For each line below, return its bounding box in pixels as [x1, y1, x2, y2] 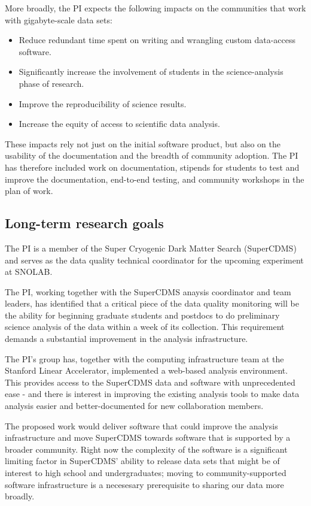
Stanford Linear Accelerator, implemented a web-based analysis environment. [5, 364, 288, 377]
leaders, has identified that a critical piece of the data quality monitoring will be [5, 297, 299, 310]
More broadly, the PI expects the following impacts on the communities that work [5, 2, 306, 14]
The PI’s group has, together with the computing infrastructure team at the [5, 352, 284, 365]
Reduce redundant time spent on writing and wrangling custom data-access [19, 34, 296, 46]
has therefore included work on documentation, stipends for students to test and [5, 160, 300, 173]
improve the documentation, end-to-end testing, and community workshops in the [5, 172, 304, 185]
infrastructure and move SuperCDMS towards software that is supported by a [5, 431, 291, 444]
